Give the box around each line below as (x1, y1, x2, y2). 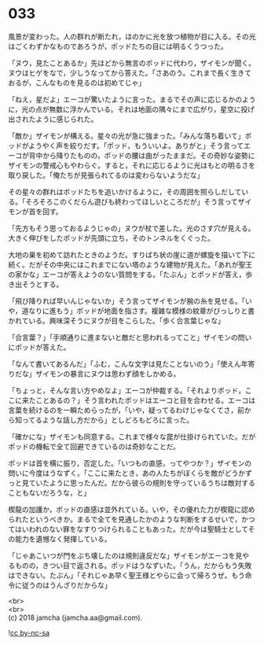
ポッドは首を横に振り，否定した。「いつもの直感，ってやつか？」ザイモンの (8, 458, 252, 468)
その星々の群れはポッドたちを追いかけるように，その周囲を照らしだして (8, 186, 242, 197)
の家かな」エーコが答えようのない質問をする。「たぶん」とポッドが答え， (8, 269, 246, 279)
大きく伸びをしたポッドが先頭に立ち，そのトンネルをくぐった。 (8, 233, 214, 242)
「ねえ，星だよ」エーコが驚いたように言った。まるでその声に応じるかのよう (8, 94, 256, 104)
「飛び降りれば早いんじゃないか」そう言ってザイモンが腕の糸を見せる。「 (8, 296, 246, 305)
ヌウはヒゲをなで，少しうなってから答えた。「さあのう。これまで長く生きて (8, 68, 251, 77)
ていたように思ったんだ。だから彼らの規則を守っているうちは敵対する (28, 477, 255, 488)
